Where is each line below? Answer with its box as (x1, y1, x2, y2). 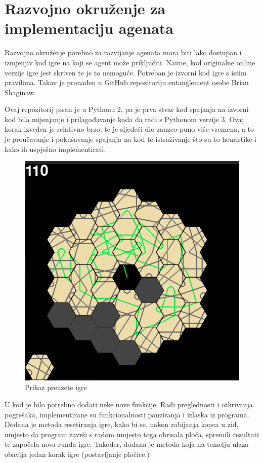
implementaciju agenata (5, 18, 173, 38)
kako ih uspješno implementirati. (5, 143, 106, 154)
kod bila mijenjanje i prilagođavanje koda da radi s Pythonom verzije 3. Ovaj (5, 113, 244, 124)
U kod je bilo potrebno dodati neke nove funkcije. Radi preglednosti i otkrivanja (5, 399, 253, 409)
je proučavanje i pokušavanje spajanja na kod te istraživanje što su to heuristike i (5, 134, 256, 144)
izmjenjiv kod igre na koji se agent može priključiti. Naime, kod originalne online (5, 57, 255, 67)
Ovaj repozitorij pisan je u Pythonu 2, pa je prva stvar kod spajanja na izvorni (5, 104, 249, 114)
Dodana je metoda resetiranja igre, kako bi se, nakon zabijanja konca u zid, (5, 419, 239, 430)
